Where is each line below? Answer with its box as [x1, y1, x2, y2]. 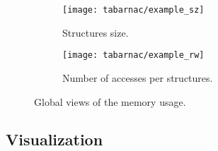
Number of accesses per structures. [62, 70, 213, 85]
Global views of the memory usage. [34, 94, 186, 109]
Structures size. [62, 25, 129, 40]
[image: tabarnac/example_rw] [62, 50, 205, 61]
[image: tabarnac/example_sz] [62, 5, 205, 15]
